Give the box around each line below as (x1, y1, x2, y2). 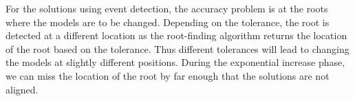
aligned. (6, 82, 39, 96)
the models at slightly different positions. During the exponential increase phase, (6, 55, 345, 69)
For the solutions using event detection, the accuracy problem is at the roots (6, 1, 328, 15)
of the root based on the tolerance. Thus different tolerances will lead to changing (6, 41, 349, 56)
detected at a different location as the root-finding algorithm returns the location (6, 28, 347, 43)
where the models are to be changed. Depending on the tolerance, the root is (6, 14, 330, 29)
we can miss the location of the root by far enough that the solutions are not (6, 68, 330, 82)
